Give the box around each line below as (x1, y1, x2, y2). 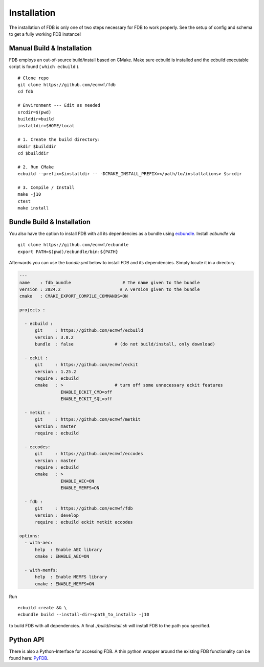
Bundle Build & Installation (9, 218, 90, 226)
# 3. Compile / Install (18, 184, 75, 190)
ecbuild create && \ (18, 605, 67, 611)
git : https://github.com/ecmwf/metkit (35, 416, 141, 422)
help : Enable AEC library (35, 547, 102, 552)
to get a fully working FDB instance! (9, 31, 81, 37)
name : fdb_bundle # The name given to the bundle (19, 279, 200, 285)
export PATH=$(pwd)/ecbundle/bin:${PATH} (18, 249, 118, 254)
